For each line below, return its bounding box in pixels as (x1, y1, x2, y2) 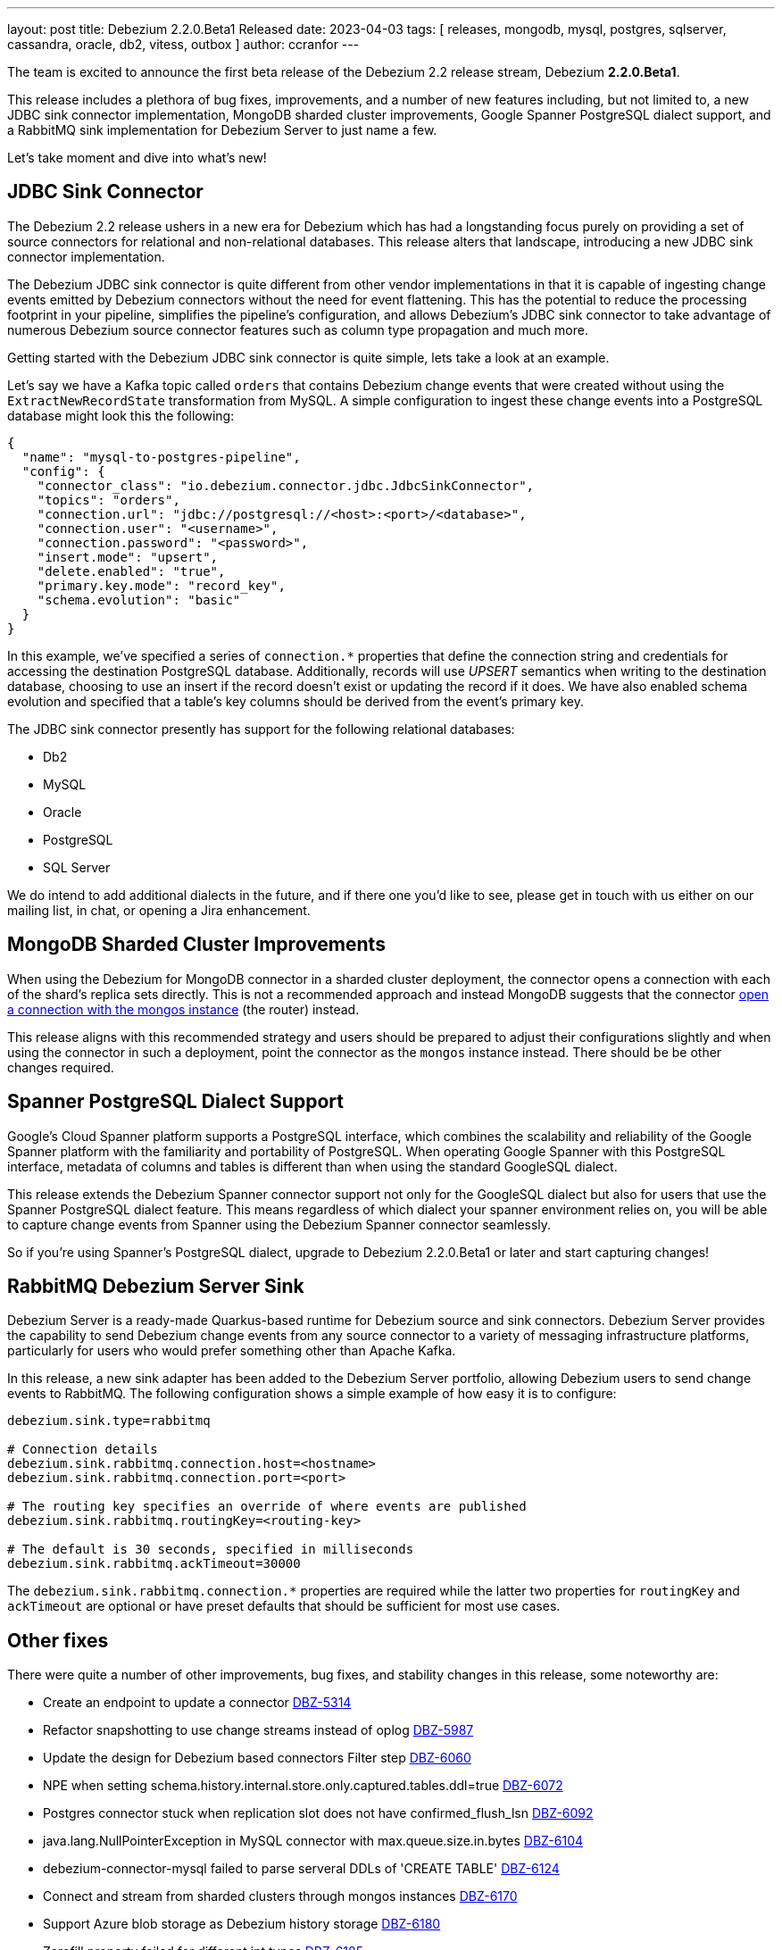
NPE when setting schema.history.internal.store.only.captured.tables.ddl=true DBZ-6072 (43, 1778, 563, 1794)
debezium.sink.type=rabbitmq (7, 1413, 211, 1429)
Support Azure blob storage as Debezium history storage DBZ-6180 (43, 1916, 441, 1932)
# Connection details (7, 1442, 158, 1457)
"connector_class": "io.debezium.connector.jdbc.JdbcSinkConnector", (37, 478, 535, 493)
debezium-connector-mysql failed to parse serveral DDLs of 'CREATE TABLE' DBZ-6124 (43, 1861, 560, 1877)
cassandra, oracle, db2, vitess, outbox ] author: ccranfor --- (7, 37, 360, 52)
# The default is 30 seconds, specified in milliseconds (7, 1542, 414, 1557)
